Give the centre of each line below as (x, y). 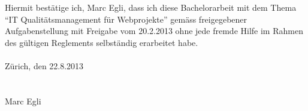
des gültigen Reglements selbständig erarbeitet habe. (102, 42)
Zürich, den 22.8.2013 (44, 65)
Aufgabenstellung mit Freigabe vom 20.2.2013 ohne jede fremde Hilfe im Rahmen (154, 31)
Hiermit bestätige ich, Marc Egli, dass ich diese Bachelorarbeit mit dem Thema (151, 7)
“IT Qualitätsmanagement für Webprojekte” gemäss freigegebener (126, 19)
